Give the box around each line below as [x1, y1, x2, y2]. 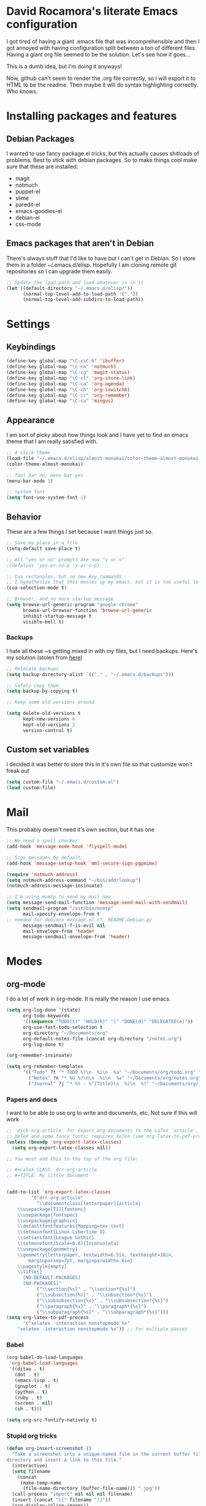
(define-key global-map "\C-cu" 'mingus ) [6, 398, 114, 404]
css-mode [15, 220, 42, 228]
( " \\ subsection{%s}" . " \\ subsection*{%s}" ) [36, 1292, 152, 1298]
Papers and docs [6, 1095, 58, 1104]
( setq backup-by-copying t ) [6, 688, 78, 695]
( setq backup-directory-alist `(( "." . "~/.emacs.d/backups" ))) [6, 671, 174, 677]
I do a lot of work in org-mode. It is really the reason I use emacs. [6, 995, 171, 1002]
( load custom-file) [6, 785, 56, 791]
